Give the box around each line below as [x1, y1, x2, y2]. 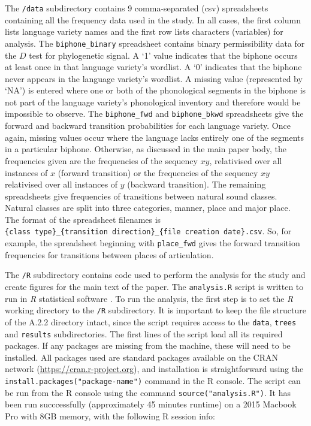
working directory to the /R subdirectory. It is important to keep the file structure [5, 304, 306, 316]
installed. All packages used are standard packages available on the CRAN [5, 351, 279, 363]
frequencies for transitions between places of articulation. [5, 248, 214, 261]
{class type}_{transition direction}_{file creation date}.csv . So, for [5, 225, 292, 237]
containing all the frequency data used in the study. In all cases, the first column [5, 13, 301, 26]
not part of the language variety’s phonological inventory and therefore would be [5, 95, 301, 108]
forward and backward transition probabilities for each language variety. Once [5, 119, 291, 132]
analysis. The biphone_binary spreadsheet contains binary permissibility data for [5, 37, 305, 49]
